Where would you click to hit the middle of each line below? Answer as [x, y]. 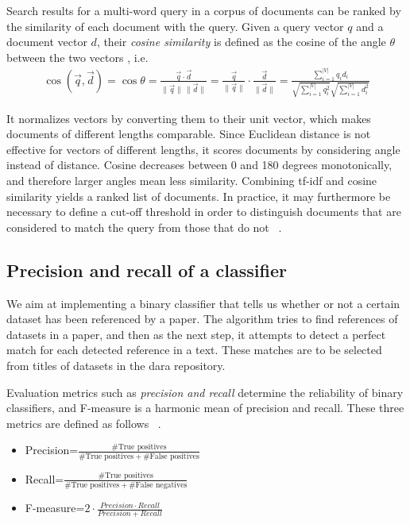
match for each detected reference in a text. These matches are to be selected [194, 350]
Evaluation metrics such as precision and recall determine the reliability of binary [205, 392]
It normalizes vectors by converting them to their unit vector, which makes [189, 118]
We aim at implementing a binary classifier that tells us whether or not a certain [203, 303]
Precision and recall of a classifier [147, 270]
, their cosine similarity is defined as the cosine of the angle [241, 42]
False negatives [161, 485]
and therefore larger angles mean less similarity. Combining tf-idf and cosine [192, 181]
